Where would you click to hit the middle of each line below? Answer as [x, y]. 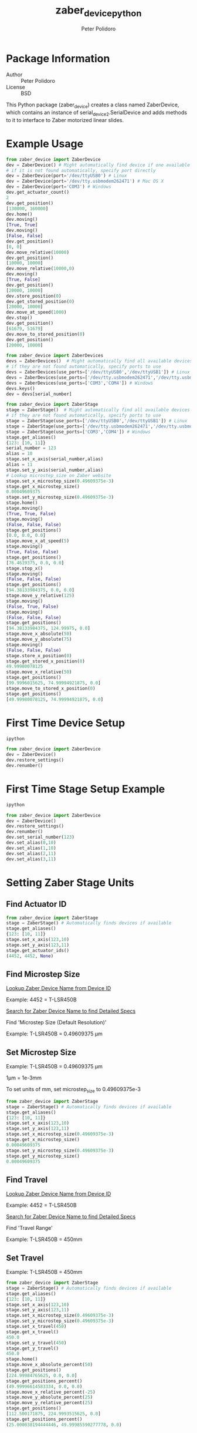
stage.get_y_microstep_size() [43, 1156]
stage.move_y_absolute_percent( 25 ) [50, 1397]
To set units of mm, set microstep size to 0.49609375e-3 [73, 1090]
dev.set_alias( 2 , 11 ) [31, 853]
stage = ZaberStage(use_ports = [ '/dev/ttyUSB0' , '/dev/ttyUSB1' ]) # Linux [97, 421]
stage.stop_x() [25, 568]
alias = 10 [19, 454]
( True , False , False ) [33, 552]
